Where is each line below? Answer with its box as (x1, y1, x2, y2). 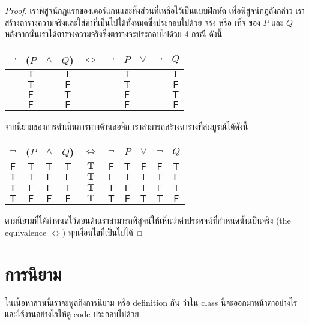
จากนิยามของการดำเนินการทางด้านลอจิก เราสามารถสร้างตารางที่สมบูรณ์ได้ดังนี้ (5, 119, 248, 132)
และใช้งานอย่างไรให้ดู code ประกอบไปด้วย (5, 308, 139, 320)
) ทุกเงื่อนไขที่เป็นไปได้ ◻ (62, 225, 142, 238)
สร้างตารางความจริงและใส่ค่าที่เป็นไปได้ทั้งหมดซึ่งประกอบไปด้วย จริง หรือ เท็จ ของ (5, 16, 260, 28)
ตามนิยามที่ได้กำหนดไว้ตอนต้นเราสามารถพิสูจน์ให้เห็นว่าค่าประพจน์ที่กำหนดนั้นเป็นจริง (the (5, 214, 291, 227)
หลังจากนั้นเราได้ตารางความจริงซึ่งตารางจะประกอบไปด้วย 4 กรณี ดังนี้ (5, 28, 223, 40)
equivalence (5, 225, 47, 238)
